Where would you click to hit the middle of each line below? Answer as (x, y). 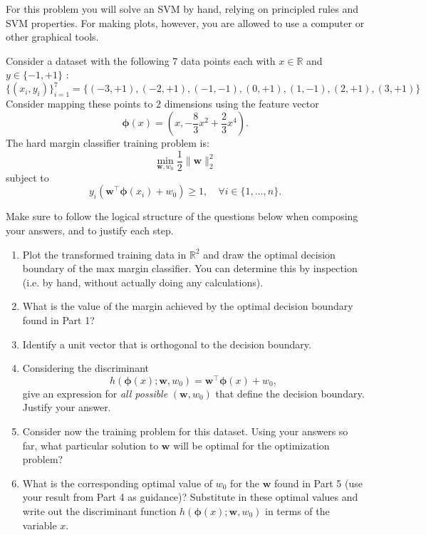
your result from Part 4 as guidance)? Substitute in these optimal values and (190, 497)
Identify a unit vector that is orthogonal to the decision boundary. (167, 344)
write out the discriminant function (99, 510)
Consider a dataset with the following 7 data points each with (141, 60)
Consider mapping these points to (79, 104)
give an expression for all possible (95, 393)
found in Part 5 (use (318, 483)
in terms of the (297, 510)
